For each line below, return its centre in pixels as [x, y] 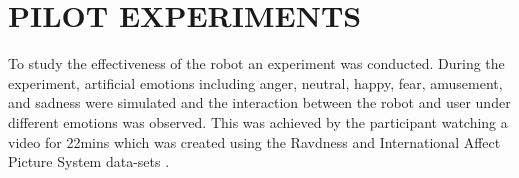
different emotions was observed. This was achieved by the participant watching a [258, 121]
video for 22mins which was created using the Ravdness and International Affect [254, 141]
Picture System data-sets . [89, 161]
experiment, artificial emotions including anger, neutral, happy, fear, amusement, [255, 82]
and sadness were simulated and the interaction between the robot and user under [259, 102]
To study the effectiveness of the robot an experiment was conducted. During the [256, 63]
